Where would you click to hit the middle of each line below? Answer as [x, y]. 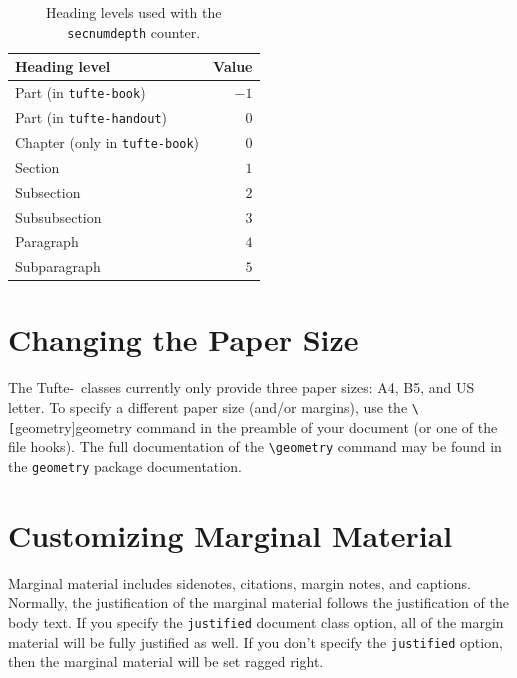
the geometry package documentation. [125, 465]
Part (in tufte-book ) [80, 92]
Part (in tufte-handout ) [91, 117]
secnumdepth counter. [134, 31]
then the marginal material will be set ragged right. [166, 661]
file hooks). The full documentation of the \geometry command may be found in [255, 446]
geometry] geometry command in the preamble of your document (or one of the [256, 426]
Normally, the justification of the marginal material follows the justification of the [258, 602]
